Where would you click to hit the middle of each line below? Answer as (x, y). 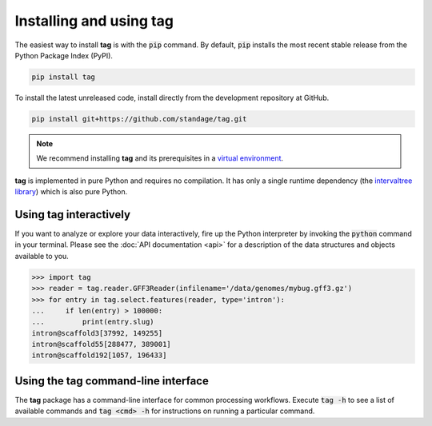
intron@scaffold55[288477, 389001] (101, 344)
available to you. (42, 256)
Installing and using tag (94, 21)
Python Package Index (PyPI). (64, 55)
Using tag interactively (73, 215)
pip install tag (64, 77)
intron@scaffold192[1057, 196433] (99, 355)
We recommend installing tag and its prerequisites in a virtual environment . (160, 158)
